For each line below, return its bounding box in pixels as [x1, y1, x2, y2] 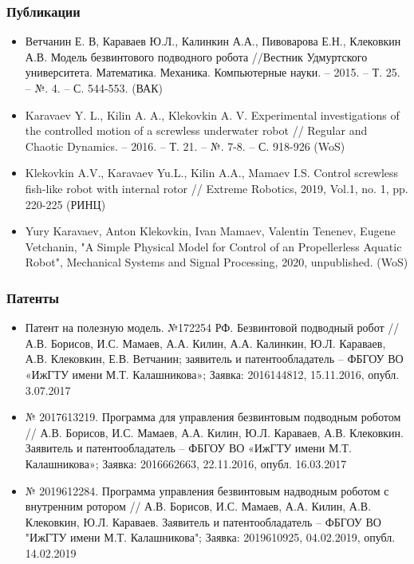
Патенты [6, 287, 60, 307]
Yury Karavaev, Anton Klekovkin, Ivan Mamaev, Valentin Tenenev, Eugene [25, 223, 396, 239]
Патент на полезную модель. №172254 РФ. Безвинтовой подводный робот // [25, 319, 400, 336]
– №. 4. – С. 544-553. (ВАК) [25, 80, 163, 96]
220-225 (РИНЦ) [25, 195, 106, 212]
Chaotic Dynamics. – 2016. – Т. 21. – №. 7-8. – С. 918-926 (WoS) [25, 137, 345, 154]
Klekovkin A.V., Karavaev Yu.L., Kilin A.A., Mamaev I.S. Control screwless [25, 164, 399, 181]
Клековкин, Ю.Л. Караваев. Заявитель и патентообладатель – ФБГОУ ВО [25, 513, 381, 530]
